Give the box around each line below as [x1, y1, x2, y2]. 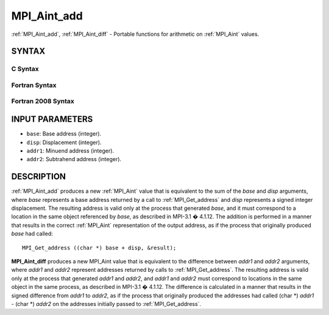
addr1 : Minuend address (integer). [26, 147, 115, 154]
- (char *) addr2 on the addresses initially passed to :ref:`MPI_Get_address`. [11, 300, 201, 307]
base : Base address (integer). [26, 130, 102, 137]
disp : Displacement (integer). [26, 139, 102, 146]
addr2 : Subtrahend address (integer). [26, 156, 122, 163]
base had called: [11, 230, 53, 237]
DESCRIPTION [11, 171, 66, 182]
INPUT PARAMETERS [11, 114, 93, 125]
